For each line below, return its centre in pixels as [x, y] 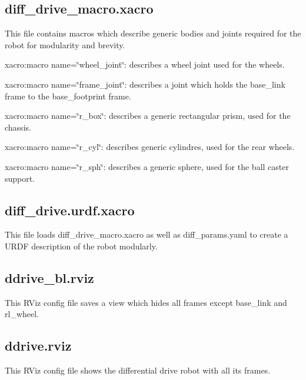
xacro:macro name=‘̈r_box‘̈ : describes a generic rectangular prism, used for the [148, 116]
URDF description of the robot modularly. [81, 246]
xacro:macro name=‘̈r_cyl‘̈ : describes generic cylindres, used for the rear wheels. [150, 147]
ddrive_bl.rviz [49, 277]
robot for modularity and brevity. [65, 44]
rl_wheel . [22, 314]
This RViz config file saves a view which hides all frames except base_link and [146, 302]
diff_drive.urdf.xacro [70, 210]
